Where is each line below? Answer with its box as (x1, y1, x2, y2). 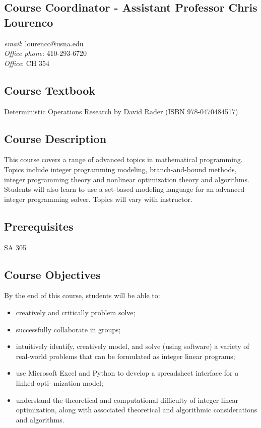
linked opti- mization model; (16, 377, 103, 388)
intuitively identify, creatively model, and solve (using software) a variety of (16, 341, 249, 351)
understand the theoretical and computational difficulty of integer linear (16, 394, 239, 405)
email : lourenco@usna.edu (4, 38, 84, 48)
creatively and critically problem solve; (16, 307, 136, 317)
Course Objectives (4, 266, 101, 282)
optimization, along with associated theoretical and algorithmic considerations (16, 404, 257, 415)
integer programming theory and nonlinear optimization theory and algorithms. (4, 174, 249, 184)
